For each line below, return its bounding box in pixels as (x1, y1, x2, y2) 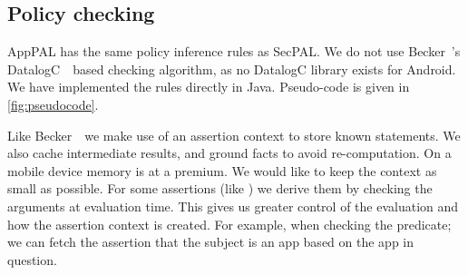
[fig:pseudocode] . (7, 94, 99, 113)
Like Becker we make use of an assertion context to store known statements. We (7, 125, 461, 144)
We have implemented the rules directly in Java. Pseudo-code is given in (7, 77, 410, 96)
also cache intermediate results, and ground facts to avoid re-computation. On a (7, 143, 452, 162)
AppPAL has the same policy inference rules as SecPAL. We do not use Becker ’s (7, 42, 461, 61)
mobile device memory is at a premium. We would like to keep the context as (7, 161, 437, 180)
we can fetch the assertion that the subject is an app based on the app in (7, 232, 414, 251)
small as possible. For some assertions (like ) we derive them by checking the (7, 179, 433, 198)
